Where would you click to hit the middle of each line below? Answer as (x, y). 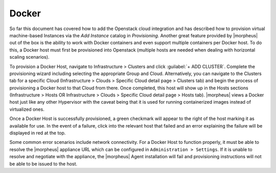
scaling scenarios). (29, 57)
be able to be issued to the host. (43, 164)
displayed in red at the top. (38, 133)
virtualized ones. (27, 109)
